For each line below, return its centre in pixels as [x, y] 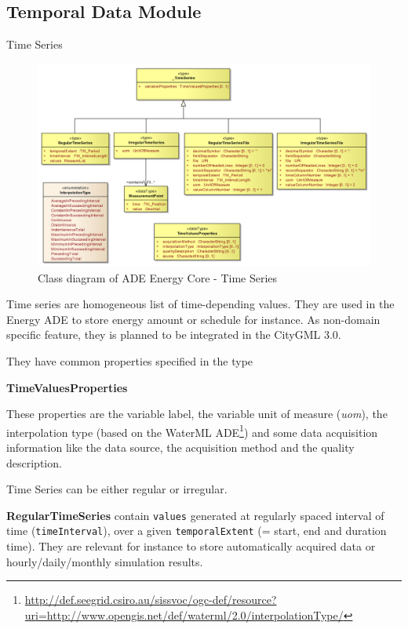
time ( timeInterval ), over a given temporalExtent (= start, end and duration [197, 531]
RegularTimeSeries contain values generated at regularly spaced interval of [195, 515]
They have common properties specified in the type [130, 360]
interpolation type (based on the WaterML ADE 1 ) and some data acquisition [192, 431]
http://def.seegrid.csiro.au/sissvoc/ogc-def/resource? [151, 600]
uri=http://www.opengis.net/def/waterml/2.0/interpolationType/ [184, 614]
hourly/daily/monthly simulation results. [105, 561]
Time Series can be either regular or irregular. [117, 489]
